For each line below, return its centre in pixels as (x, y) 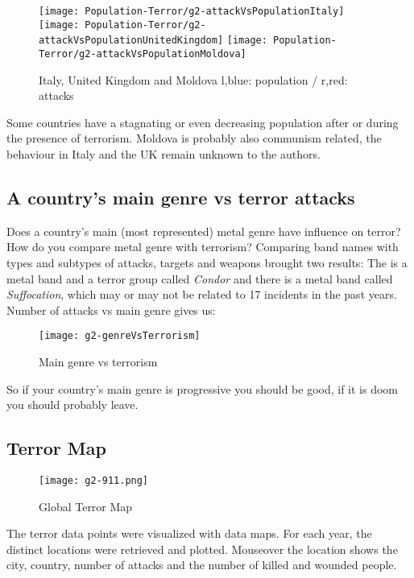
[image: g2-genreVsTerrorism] (120, 336)
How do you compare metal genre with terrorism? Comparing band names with (203, 247)
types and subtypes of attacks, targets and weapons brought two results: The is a (207, 262)
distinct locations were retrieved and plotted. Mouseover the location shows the (202, 549)
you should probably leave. (72, 405)
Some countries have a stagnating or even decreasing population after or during (203, 122)
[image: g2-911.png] (94, 481)
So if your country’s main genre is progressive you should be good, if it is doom (203, 388)
